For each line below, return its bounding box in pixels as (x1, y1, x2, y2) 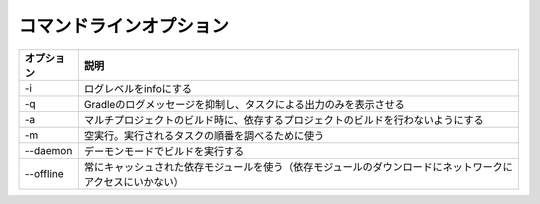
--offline (24, 166, 64, 180)
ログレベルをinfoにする (83, 81, 192, 95)
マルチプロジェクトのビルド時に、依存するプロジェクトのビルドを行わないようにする (83, 113, 484, 127)
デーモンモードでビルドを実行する (83, 144, 245, 158)
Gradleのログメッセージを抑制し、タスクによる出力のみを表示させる (83, 97, 405, 111)
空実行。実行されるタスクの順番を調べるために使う (83, 128, 325, 142)
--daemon (24, 143, 73, 157)
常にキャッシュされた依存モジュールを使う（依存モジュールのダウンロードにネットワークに (83, 160, 514, 174)
